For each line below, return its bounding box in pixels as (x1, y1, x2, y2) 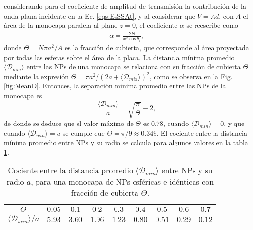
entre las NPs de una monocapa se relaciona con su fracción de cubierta (26, 62, 241, 72)
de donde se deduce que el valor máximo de (4, 118, 134, 128)
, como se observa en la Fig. (149, 71, 233, 81)
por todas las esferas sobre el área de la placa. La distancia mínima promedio (4, 52, 234, 62)
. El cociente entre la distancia (156, 127, 248, 138)
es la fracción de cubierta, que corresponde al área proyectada (65, 42, 249, 53)
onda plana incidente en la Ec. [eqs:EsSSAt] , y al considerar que (4, 10, 195, 21)
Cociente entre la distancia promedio (8, 165, 134, 176)
